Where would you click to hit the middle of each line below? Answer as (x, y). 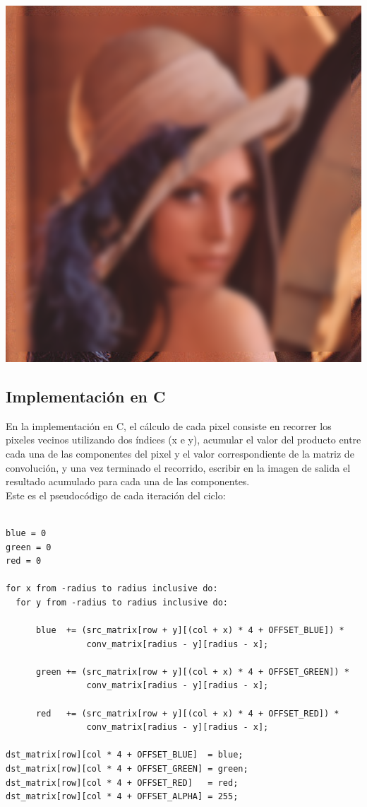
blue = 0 (26, 533)
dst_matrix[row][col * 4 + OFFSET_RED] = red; (122, 783)
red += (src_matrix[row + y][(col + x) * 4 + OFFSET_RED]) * (187, 713)
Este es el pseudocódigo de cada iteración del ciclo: (116, 495)
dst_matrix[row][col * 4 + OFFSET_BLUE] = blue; (125, 755)
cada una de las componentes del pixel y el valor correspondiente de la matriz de (180, 453)
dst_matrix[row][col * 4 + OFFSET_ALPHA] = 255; (122, 797)
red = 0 (24, 561)
